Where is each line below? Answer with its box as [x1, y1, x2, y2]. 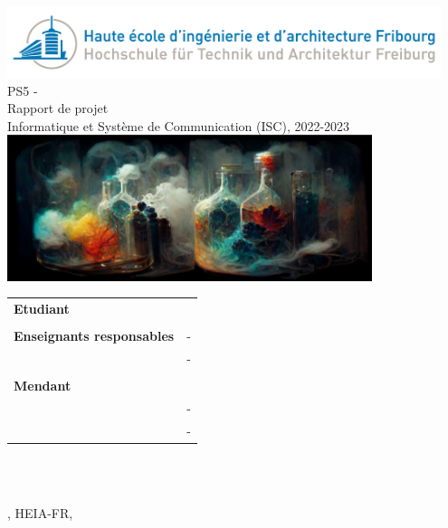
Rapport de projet [7, 99, 109, 118]
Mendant [14, 376, 71, 394]
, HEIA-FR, [7, 503, 73, 522]
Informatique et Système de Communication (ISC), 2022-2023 [7, 116, 350, 135]
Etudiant [14, 298, 70, 317]
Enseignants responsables [14, 326, 175, 345]
